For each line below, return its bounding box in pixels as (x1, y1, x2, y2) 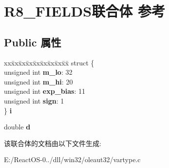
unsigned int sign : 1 (4, 95, 64, 105)
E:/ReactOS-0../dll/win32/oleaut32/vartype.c (4, 154, 141, 165)
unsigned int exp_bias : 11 (4, 86, 85, 96)
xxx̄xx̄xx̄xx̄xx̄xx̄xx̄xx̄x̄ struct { (4, 57, 94, 67)
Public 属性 (4, 34, 61, 49)
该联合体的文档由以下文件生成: (4, 138, 101, 148)
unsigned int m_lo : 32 (4, 67, 73, 77)
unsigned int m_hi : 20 (4, 76, 73, 86)
